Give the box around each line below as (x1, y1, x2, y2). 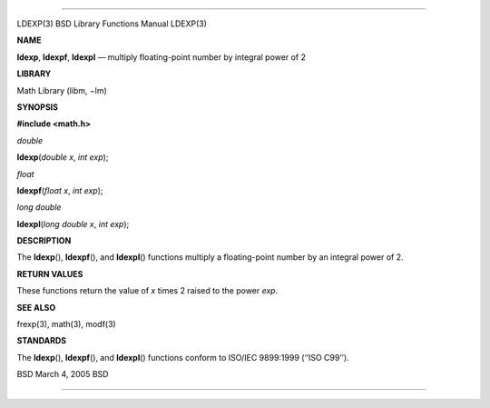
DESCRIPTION (16, 235, 72, 246)
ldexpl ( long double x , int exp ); (16, 218, 130, 229)
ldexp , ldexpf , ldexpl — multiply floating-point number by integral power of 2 (16, 51, 306, 63)
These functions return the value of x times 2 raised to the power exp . (16, 285, 279, 296)
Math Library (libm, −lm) (16, 85, 108, 95)
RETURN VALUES (16, 268, 83, 279)
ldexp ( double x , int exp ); (16, 152, 109, 163)
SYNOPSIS (16, 101, 59, 113)
